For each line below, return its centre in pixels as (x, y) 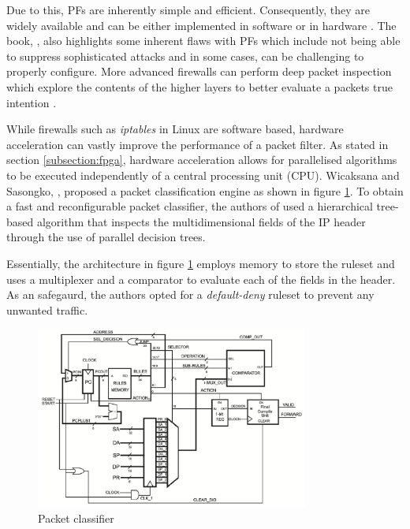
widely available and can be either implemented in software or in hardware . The (201, 25)
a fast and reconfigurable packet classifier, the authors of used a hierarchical (190, 206)
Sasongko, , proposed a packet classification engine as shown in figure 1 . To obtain (205, 190)
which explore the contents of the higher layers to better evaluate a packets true (199, 86)
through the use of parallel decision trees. (106, 237)
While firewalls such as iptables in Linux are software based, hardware (175, 129)
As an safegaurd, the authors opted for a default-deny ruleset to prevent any (190, 294)
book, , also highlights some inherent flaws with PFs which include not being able (203, 41)
